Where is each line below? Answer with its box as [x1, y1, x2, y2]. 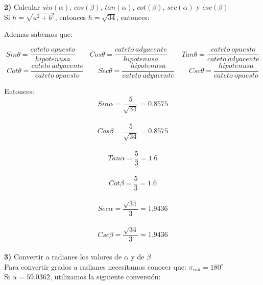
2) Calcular [4, 2, 40, 12]
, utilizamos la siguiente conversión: [50, 271, 161, 282]
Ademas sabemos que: [4, 29, 73, 39]
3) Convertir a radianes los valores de [4, 251, 122, 262]
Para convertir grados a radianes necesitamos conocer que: [4, 261, 186, 272]
